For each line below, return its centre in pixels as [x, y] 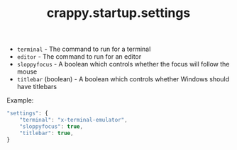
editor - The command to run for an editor [79, 57]
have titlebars [37, 87]
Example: [20, 100]
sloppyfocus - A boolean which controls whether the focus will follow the [123, 64]
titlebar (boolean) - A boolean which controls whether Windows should [123, 79]
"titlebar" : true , [46, 133]
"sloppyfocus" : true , [51, 126]
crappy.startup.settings [118, 13]
